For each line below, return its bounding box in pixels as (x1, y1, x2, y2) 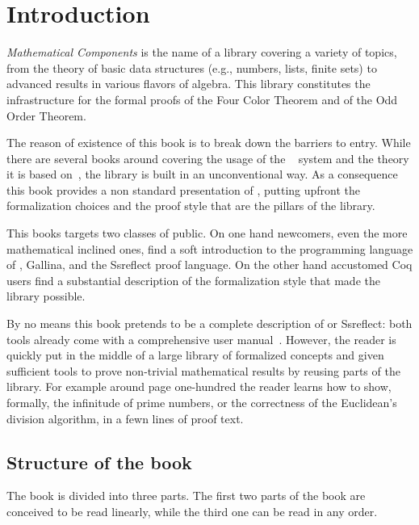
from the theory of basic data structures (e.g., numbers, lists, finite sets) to (6, 59, 377, 76)
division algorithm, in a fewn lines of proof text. (6, 409, 244, 426)
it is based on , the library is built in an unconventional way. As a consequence (6, 166, 398, 183)
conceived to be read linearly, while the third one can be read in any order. (6, 502, 378, 519)
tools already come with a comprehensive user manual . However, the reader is (6, 330, 396, 347)
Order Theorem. (6, 107, 86, 124)
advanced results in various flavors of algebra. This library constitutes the (6, 75, 371, 92)
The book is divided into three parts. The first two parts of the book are (6, 487, 366, 504)
